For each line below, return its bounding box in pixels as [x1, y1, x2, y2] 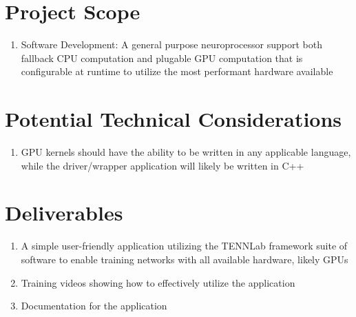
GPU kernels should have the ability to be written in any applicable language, [21, 145, 351, 159]
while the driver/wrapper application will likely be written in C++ [21, 158, 304, 172]
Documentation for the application [21, 298, 167, 313]
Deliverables [5, 198, 123, 227]
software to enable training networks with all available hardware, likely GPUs [21, 252, 348, 266]
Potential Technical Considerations [5, 105, 342, 133]
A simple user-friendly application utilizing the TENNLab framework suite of [21, 238, 348, 253]
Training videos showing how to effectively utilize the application [21, 275, 295, 289]
